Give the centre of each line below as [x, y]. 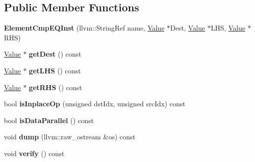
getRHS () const [55, 87]
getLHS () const [55, 70]
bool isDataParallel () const [49, 120]
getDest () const [55, 54]
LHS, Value [228, 28]
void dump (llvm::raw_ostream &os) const [70, 137]
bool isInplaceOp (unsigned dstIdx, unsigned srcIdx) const [95, 104]
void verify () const [34, 153]
